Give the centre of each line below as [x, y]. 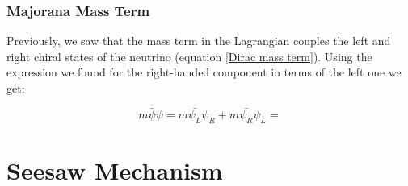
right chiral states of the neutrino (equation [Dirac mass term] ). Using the [189, 56]
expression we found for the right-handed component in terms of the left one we [204, 72]
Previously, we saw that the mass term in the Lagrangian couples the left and [199, 41]
